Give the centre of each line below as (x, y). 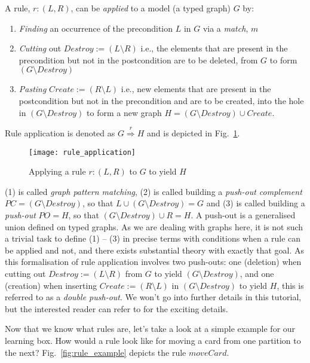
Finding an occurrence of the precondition (96, 28)
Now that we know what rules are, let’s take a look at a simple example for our (150, 329)
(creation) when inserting (51, 285)
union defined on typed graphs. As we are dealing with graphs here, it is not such (154, 226)
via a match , (225, 28)
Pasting (33, 89)
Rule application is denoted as (60, 132)
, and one (257, 273)
